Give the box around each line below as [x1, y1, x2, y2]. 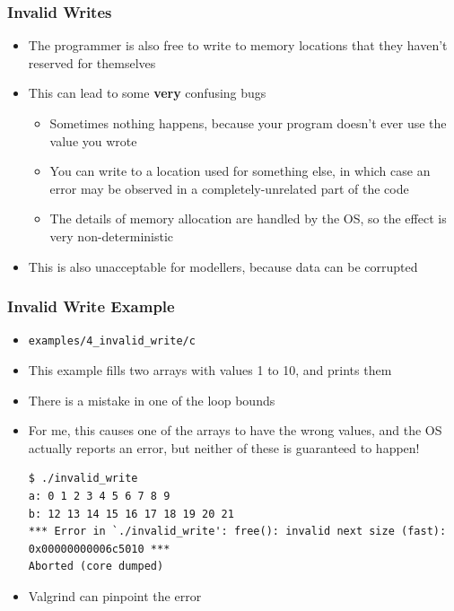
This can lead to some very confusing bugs [28, 83, 266, 102]
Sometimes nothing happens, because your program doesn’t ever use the [49, 114, 447, 132]
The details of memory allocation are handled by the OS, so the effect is [49, 209, 447, 228]
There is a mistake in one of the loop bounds [28, 390, 275, 409]
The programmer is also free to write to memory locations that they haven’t [28, 36, 448, 55]
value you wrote [49, 131, 137, 150]
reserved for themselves [28, 53, 156, 72]
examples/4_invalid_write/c [28, 335, 196, 348]
